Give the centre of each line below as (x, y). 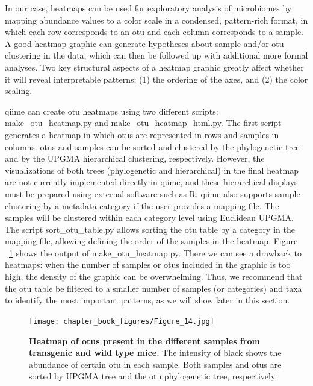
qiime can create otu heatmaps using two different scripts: (112, 111)
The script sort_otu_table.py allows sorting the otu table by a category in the (150, 229)
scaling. (19, 91)
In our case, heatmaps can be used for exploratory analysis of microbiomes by (148, 8)
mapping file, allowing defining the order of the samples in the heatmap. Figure (151, 241)
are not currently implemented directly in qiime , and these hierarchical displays (151, 182)
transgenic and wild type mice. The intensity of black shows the (155, 353)
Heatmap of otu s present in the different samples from (144, 340)
